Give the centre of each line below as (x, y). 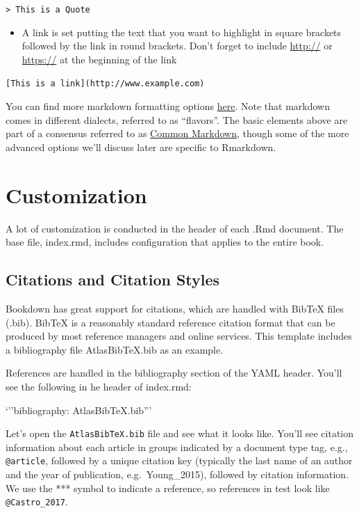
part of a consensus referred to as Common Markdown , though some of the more (177, 133)
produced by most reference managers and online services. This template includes (179, 336)
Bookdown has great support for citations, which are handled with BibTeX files (175, 308)
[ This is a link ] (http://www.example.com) (105, 84)
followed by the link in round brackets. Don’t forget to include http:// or (177, 46)
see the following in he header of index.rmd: (99, 386)
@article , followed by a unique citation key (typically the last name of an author (179, 460)
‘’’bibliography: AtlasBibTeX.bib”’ (79, 410)
